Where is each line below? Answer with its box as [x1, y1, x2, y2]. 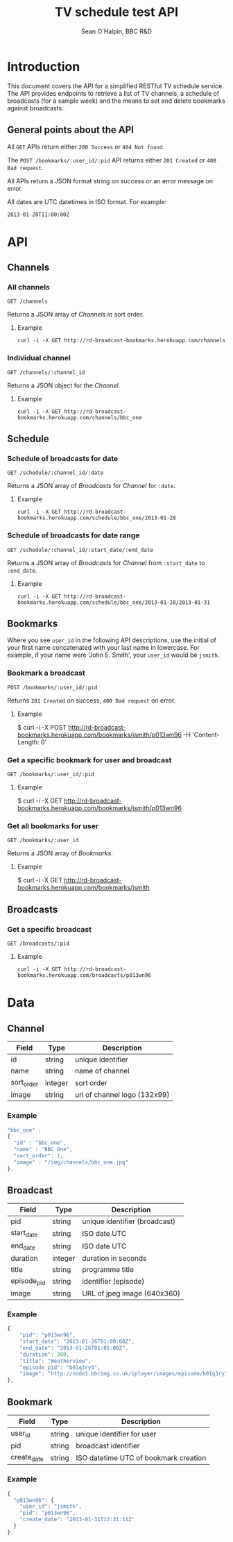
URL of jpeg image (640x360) [82, 1289, 180, 1298]
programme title [82, 1264, 134, 1274]
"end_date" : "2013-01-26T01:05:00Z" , [19, 1344, 129, 1351]
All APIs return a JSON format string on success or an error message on [7, 176, 214, 185]
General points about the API [7, 124, 134, 136]
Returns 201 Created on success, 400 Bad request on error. [7, 696, 176, 705]
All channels [7, 283, 50, 292]
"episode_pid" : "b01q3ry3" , [19, 1364, 101, 1371]
